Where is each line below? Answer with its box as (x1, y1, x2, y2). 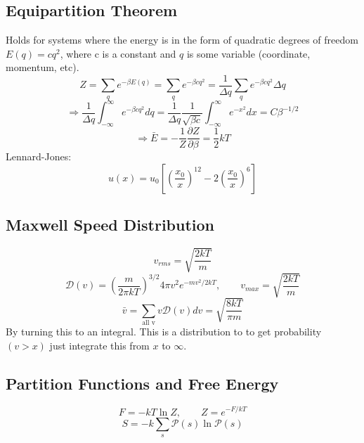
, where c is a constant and (60, 46, 176, 60)
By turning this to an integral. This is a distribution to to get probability (6, 324, 322, 339)
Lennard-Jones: (6, 149, 72, 164)
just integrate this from (49, 338, 150, 352)
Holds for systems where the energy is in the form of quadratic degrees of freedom (6, 32, 358, 47)
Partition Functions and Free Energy (6, 372, 279, 394)
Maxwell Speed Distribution (6, 214, 215, 236)
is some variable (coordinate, (186, 46, 311, 60)
